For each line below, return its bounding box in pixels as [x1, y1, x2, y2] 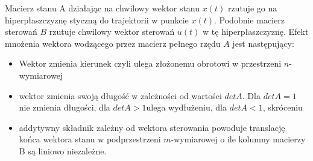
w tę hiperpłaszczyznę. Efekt [203, 25, 309, 38]
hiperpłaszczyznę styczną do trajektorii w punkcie [5, 13, 189, 26]
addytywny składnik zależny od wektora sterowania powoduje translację [19, 121, 285, 133]
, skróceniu [262, 101, 303, 114]
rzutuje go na [227, 2, 277, 14]
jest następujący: [232, 37, 294, 49]
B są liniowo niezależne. [19, 144, 107, 157]
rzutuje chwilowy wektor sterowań [49, 25, 175, 38]
